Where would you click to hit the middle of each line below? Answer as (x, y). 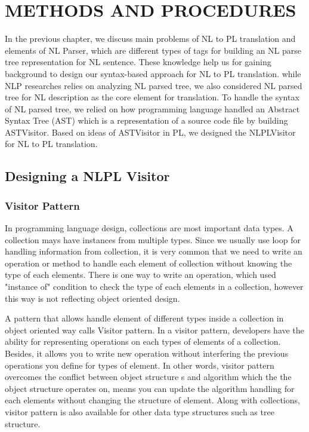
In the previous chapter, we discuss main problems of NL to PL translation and (150, 39)
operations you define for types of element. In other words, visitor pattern (140, 365)
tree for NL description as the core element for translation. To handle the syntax (152, 97)
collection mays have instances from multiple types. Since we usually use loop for (153, 239)
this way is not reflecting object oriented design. (92, 298)
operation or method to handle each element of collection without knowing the (149, 263)
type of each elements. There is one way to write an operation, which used (140, 275)
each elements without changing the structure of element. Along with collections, (152, 400)
